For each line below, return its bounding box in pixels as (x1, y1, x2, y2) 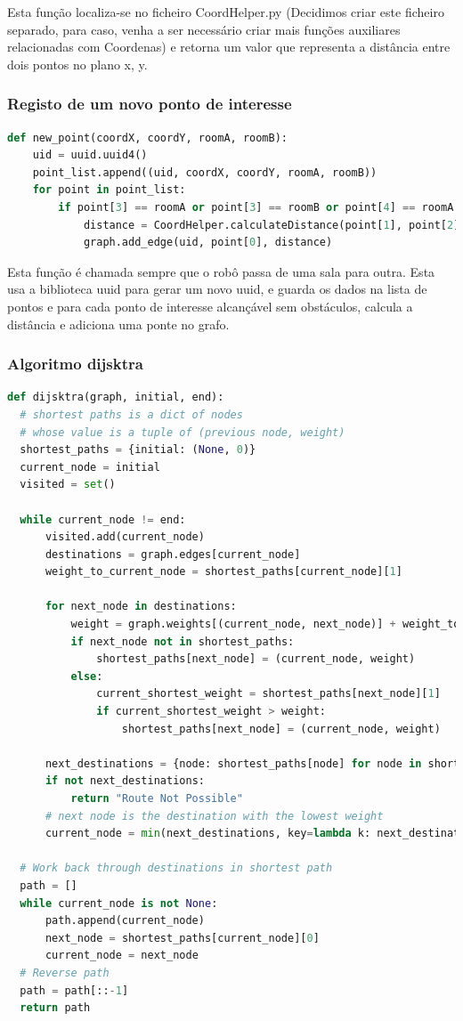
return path (20, 1001, 91, 1015)
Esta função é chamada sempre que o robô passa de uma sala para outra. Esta (7, 262, 435, 280)
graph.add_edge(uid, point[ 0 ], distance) (83, 236, 333, 249)
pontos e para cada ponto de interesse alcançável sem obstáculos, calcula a (7, 296, 413, 315)
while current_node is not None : (20, 896, 218, 910)
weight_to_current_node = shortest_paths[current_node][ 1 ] (45, 565, 402, 579)
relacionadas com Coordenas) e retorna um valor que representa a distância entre (7, 37, 451, 56)
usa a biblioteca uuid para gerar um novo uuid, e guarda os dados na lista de (7, 280, 427, 298)
